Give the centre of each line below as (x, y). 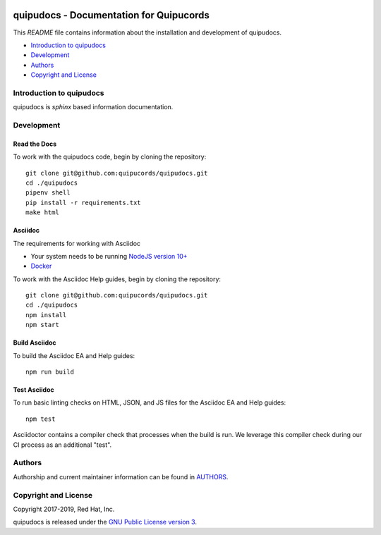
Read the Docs (35, 144)
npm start (42, 325)
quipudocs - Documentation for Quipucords (111, 15)
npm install (46, 315)
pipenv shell (48, 193)
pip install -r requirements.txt (83, 202)
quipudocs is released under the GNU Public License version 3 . (105, 522)
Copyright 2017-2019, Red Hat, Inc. (64, 509)
